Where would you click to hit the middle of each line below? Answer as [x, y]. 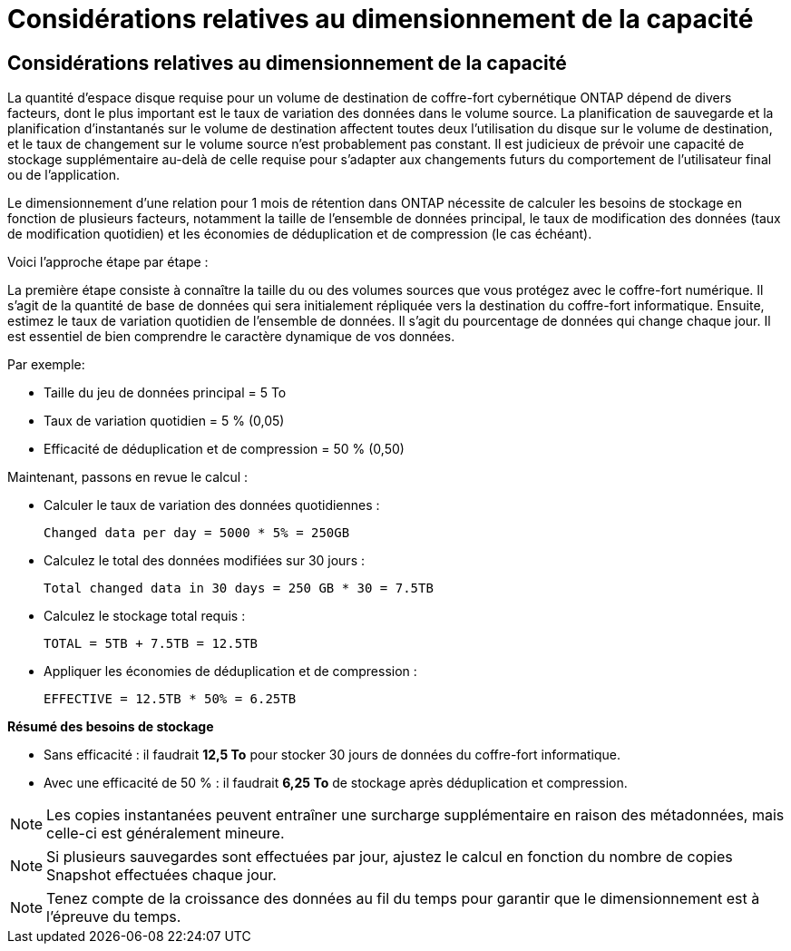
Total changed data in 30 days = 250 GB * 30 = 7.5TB [239, 588]
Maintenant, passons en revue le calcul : [128, 477]
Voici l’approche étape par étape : [108, 262]
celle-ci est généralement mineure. [166, 833]
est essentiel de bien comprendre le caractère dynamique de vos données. [231, 337]
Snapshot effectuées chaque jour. [161, 875]
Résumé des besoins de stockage [111, 727]
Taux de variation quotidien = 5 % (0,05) [164, 421]
